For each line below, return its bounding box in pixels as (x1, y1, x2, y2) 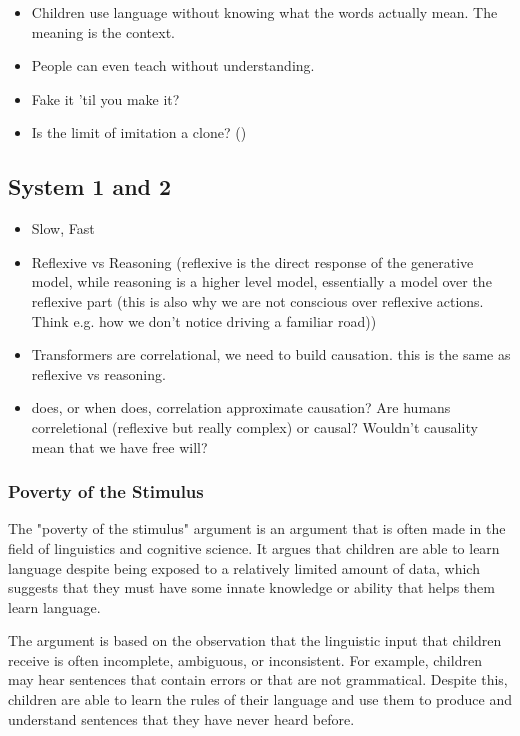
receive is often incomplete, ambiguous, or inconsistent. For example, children (8, 649, 482, 670)
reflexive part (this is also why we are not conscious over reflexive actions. (31, 290, 484, 311)
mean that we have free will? (31, 436, 208, 457)
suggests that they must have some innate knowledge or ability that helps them (8, 577, 495, 598)
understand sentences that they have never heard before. (8, 708, 355, 729)
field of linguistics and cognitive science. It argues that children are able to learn (8, 537, 500, 558)
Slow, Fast (31, 218, 95, 239)
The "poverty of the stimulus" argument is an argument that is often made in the (8, 518, 506, 539)
